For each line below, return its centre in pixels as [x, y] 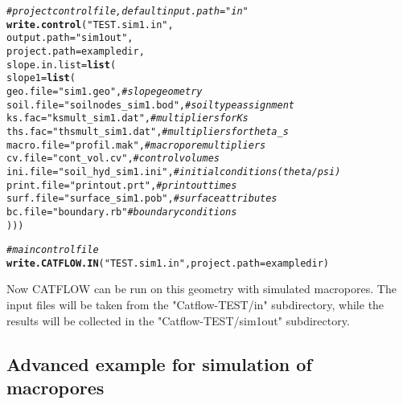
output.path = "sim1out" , [70, 38]
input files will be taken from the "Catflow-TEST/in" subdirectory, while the [195, 305]
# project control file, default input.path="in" [127, 11]
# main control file [53, 250]
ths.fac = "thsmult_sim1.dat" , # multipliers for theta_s [148, 131]
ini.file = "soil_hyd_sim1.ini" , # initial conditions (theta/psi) [174, 171]
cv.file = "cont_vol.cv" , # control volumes [113, 159]
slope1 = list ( [41, 78]
